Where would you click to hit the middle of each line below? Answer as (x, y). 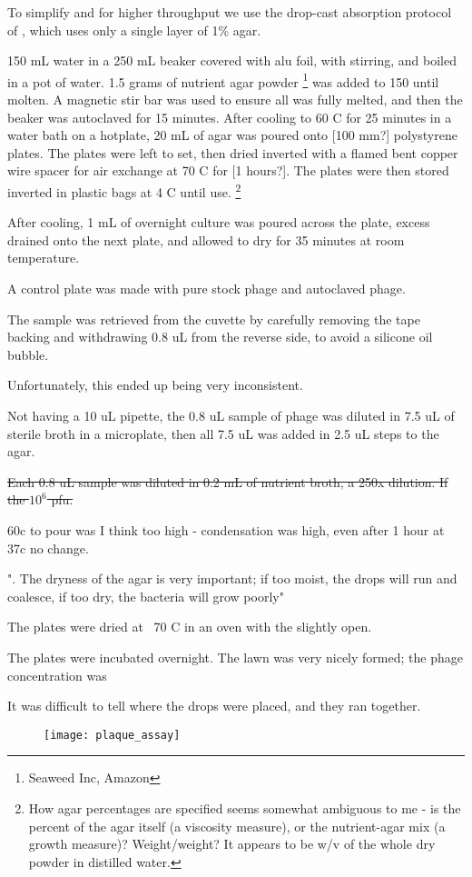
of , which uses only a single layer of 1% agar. (134, 30)
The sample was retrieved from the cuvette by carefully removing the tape (214, 319)
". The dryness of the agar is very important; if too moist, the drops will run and (232, 578)
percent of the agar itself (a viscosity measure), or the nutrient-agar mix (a (237, 826)
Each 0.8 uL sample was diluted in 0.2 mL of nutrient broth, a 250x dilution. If (228, 481)
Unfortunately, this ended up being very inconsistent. (155, 385)
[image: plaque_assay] (112, 735)
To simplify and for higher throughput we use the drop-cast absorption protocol (230, 12)
